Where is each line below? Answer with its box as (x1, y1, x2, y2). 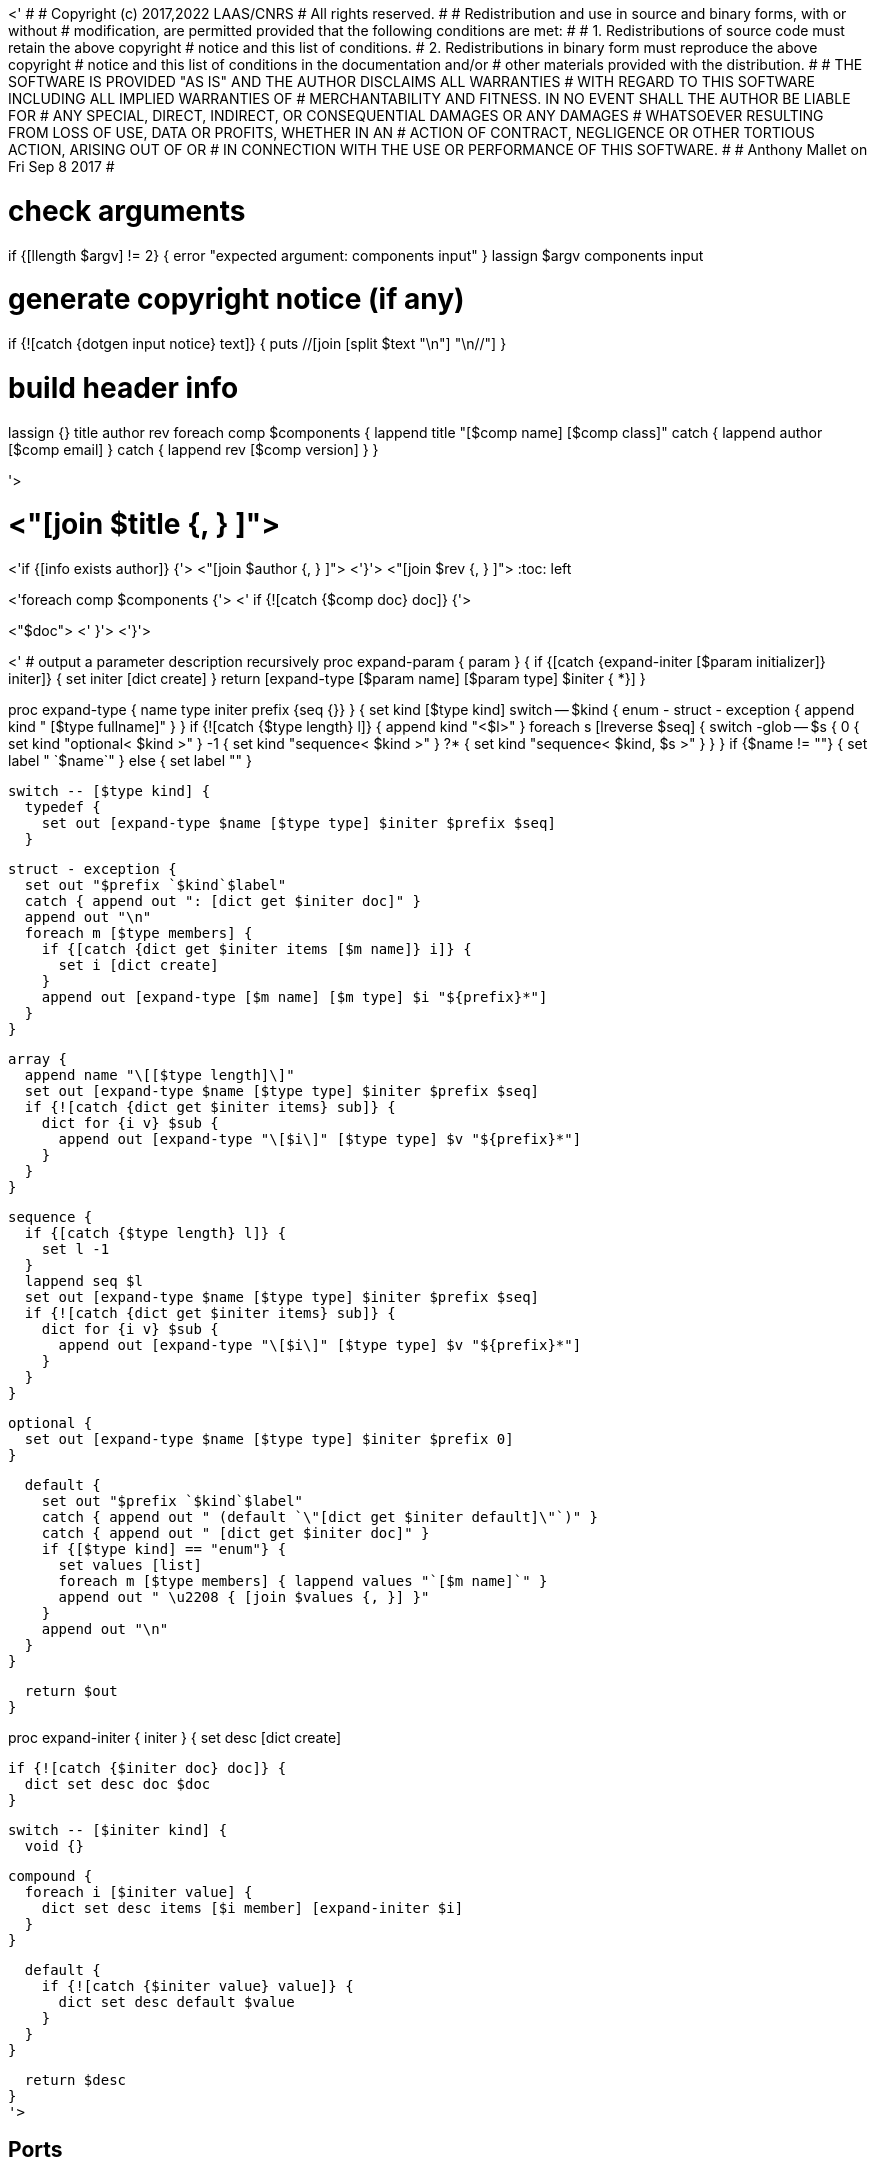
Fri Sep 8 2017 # (8, 158, 115, 175)
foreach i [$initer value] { (24, 1884, 253, 1900)
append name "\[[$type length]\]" (24, 1067, 295, 1083)
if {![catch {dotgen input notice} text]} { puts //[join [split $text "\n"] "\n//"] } (8, 335, 507, 352)
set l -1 (41, 1241, 110, 1257)
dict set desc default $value (58, 1994, 295, 2010)
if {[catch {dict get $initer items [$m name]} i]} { (41, 941, 472, 957)
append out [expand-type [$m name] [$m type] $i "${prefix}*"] (41, 989, 548, 1005)
